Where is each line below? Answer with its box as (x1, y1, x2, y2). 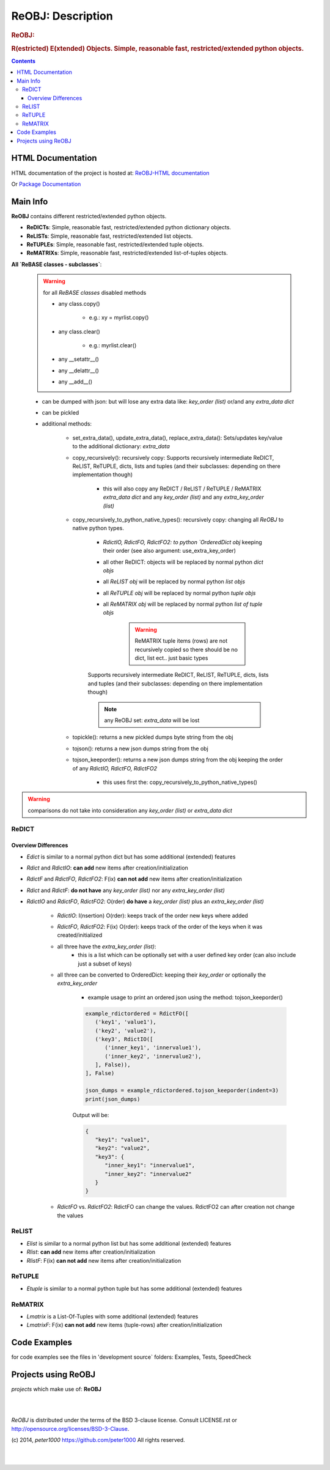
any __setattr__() (58, 355, 99, 363)
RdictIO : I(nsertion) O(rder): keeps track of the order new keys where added (57, 912, 249, 919)
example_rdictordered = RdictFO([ (85, 1010, 189, 1017)
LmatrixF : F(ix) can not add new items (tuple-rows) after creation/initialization (26, 1321, 222, 1329)
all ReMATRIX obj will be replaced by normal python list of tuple (103, 600, 263, 608)
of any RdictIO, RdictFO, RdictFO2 (72, 764, 158, 772)
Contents (11, 57, 36, 65)
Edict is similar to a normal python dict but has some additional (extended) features (26, 853, 236, 860)
